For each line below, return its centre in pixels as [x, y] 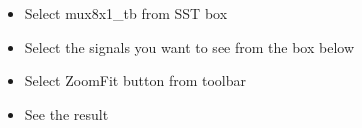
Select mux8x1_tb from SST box [126, 13]
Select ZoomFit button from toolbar [135, 80]
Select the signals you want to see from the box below [189, 46]
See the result [66, 113]
